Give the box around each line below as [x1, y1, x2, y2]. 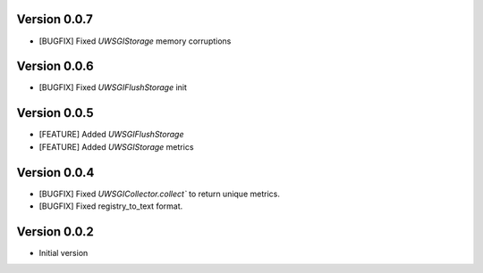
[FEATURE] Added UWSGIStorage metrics [38, 141, 194, 152]
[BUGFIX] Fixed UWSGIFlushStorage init [38, 82, 188, 93]
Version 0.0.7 [16, 12, 94, 27]
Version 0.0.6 [16, 59, 94, 74]
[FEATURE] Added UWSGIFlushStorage [38, 129, 184, 140]
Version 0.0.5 [16, 105, 94, 120]
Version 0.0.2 [16, 224, 94, 239]
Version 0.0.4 [16, 165, 95, 180]
